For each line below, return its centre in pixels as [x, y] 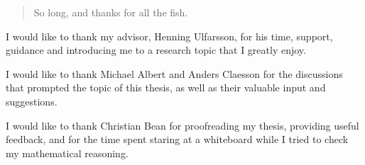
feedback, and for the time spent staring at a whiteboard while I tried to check [177, 139]
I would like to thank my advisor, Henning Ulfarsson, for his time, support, [169, 36]
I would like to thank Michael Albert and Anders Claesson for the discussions [174, 73]
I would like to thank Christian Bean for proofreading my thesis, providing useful [182, 125]
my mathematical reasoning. [67, 153]
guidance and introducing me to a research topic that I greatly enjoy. [156, 50]
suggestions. [32, 101]
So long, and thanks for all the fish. [111, 12]
